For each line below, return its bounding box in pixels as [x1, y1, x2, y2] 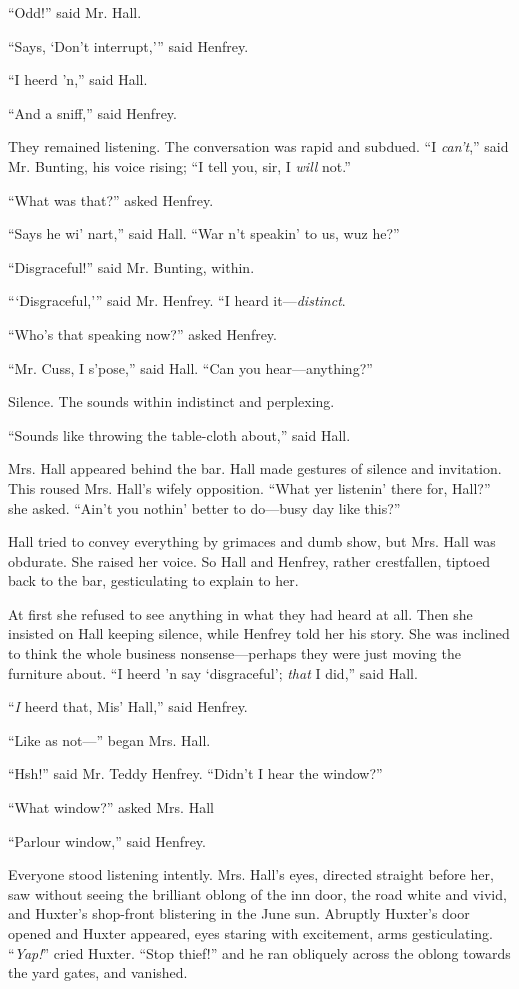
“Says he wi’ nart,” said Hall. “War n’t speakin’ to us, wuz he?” [8, 223, 400, 244]
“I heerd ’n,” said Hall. [8, 69, 148, 90]
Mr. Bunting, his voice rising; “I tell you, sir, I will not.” [8, 155, 351, 176]
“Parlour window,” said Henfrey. [8, 830, 206, 851]
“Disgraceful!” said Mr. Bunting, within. [8, 256, 255, 277]
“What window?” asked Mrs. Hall [8, 797, 214, 818]
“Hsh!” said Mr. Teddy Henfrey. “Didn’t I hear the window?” [8, 763, 383, 784]
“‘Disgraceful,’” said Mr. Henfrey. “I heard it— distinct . [8, 290, 346, 311]
